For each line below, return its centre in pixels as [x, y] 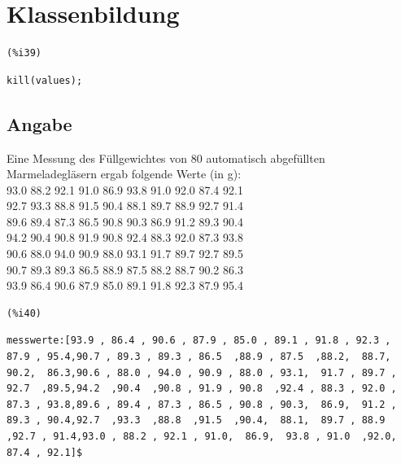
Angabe [39, 123]
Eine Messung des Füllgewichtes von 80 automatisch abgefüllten [166, 158]
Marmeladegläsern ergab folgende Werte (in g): [124, 174]
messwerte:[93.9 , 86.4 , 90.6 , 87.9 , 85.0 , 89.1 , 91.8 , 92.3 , [199, 341]
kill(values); [45, 80]
